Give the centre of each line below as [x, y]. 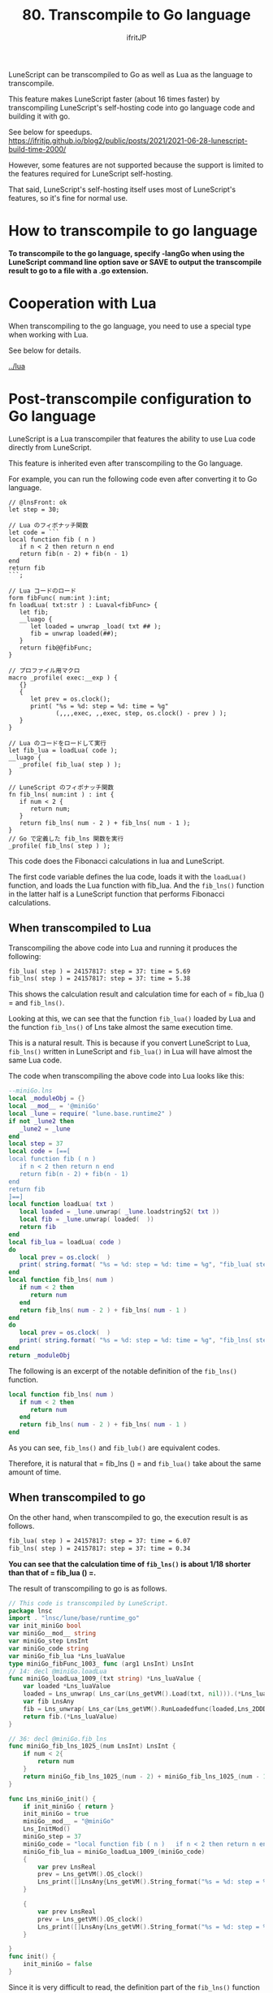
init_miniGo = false [58, 1965]
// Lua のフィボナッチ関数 [48, 525]
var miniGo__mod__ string [52, 1634]
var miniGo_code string [49, 1648]
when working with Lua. [48, 334]
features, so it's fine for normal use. [68, 198]
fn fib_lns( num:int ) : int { [61, 794]
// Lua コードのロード [43, 591]
